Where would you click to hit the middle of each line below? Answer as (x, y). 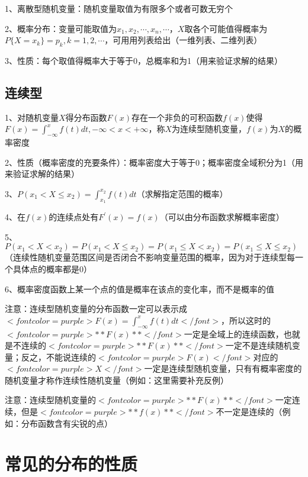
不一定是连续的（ (249, 412)
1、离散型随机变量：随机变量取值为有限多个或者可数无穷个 (119, 8)
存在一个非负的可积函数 (177, 117)
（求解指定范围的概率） (182, 193)
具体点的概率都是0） (52, 268)
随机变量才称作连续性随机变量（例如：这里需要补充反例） (117, 380)
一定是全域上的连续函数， (234, 333)
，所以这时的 (246, 320)
